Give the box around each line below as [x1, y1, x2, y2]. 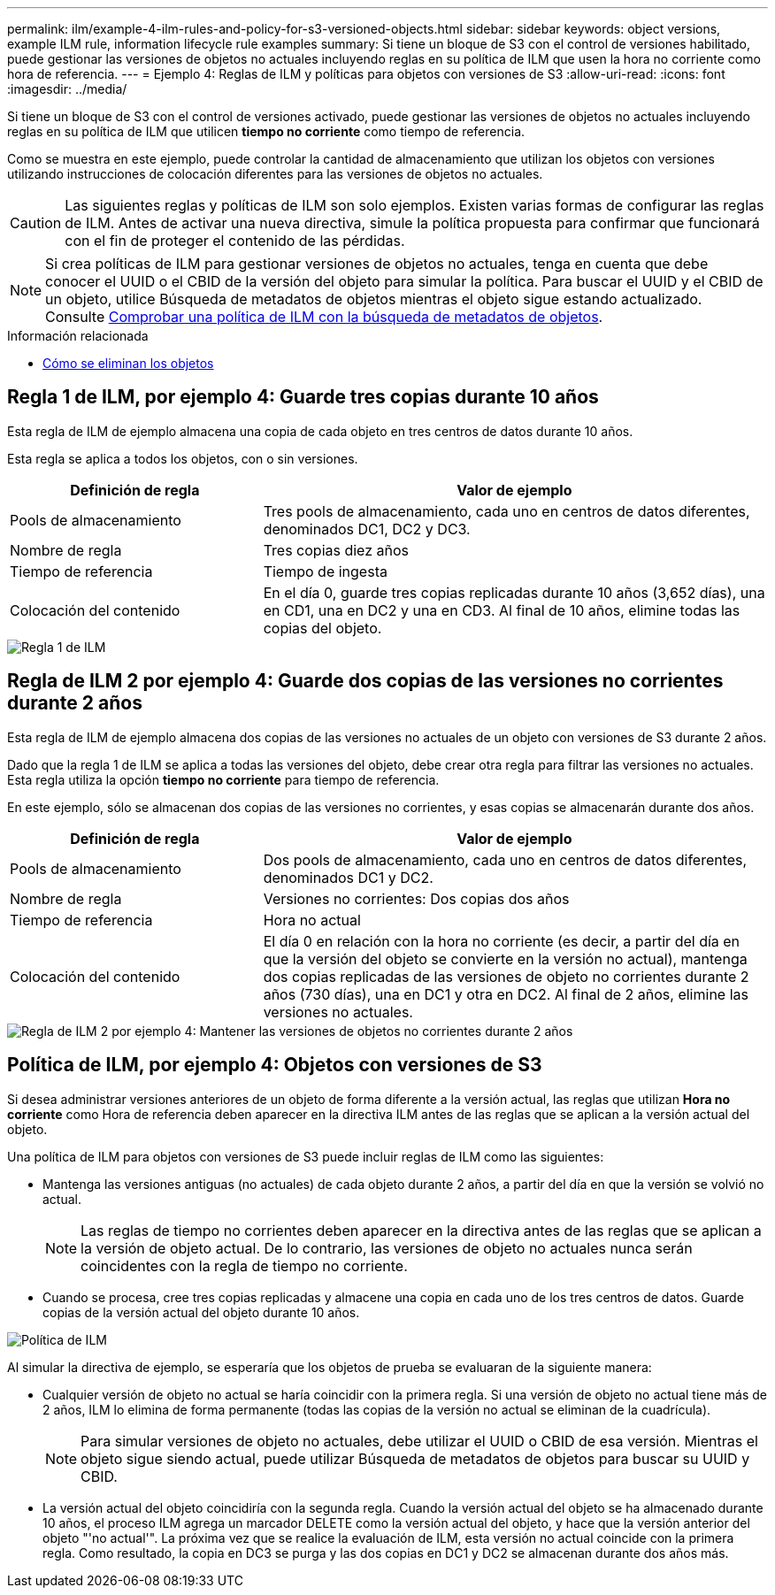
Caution [10, 214, 62, 232]
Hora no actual [263, 910, 361, 929]
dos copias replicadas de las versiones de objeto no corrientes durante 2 [263, 967, 749, 985]
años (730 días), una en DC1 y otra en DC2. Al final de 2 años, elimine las [263, 985, 748, 1003]
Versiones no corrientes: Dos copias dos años [263, 889, 570, 908]
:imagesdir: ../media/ [7, 81, 127, 96]
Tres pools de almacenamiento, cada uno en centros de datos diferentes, [263, 502, 750, 520]
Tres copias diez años [263, 541, 410, 559]
